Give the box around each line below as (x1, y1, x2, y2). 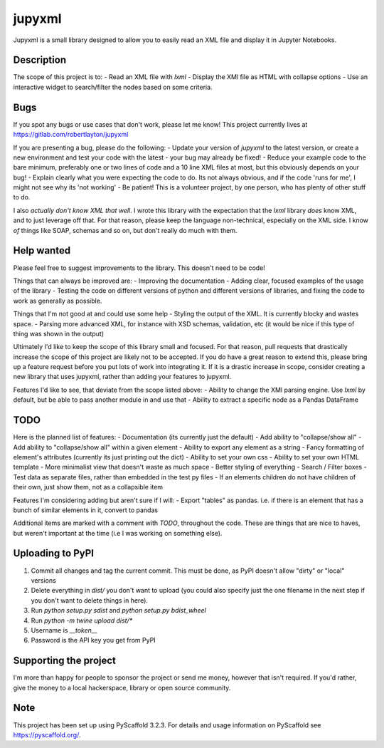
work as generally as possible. (13, 296, 102, 305)
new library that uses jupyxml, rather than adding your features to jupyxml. (13, 373, 232, 381)
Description (13, 54, 67, 66)
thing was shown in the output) (13, 329, 105, 338)
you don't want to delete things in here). (31, 596, 149, 605)
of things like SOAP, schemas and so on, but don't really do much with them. (13, 226, 238, 234)
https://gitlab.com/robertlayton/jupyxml (13, 130, 129, 139)
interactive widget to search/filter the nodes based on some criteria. (13, 83, 213, 91)
